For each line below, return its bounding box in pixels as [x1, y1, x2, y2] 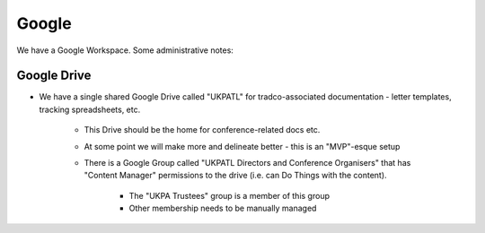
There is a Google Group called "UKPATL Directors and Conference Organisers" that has [84, 158, 411, 168]
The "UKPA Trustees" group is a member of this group [128, 190, 330, 201]
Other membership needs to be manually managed [128, 203, 317, 214]
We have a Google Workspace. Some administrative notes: [16, 45, 234, 56]
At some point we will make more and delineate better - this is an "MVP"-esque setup [84, 141, 401, 151]
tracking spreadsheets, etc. [39, 104, 141, 115]
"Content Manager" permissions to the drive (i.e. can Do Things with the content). [84, 170, 387, 181]
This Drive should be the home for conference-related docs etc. [84, 125, 321, 135]
